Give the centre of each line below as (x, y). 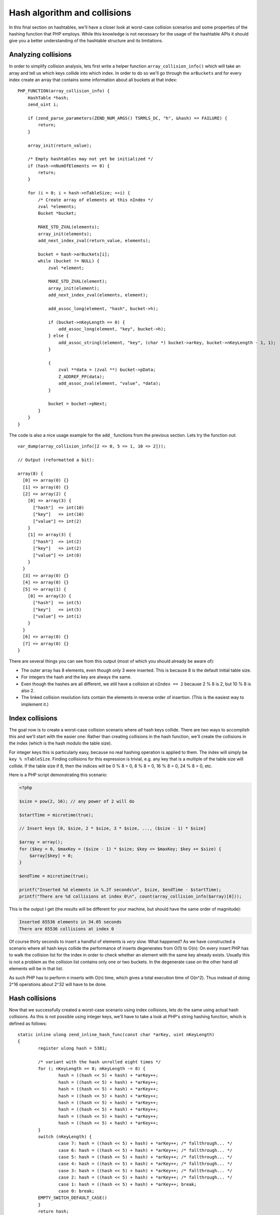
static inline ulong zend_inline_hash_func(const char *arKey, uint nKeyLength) (116, 1035)
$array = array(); (41, 842)
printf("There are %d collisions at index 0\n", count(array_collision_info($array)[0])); (131, 896)
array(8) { (31, 473)
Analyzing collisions (41, 55)
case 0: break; (76, 1191)
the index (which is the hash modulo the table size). (60, 743)
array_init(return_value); (60, 145)
